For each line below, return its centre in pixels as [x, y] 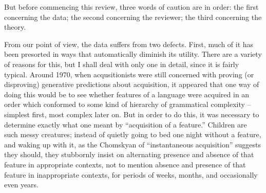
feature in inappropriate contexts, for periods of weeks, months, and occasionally [131, 174]
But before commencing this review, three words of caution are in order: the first [131, 7]
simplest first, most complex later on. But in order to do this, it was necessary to [132, 114]
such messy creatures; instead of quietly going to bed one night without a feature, [133, 134]
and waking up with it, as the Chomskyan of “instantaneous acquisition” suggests [132, 144]
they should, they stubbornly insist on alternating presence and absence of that [129, 154]
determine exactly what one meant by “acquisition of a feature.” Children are [126, 124]
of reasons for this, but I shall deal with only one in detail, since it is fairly [122, 64]
